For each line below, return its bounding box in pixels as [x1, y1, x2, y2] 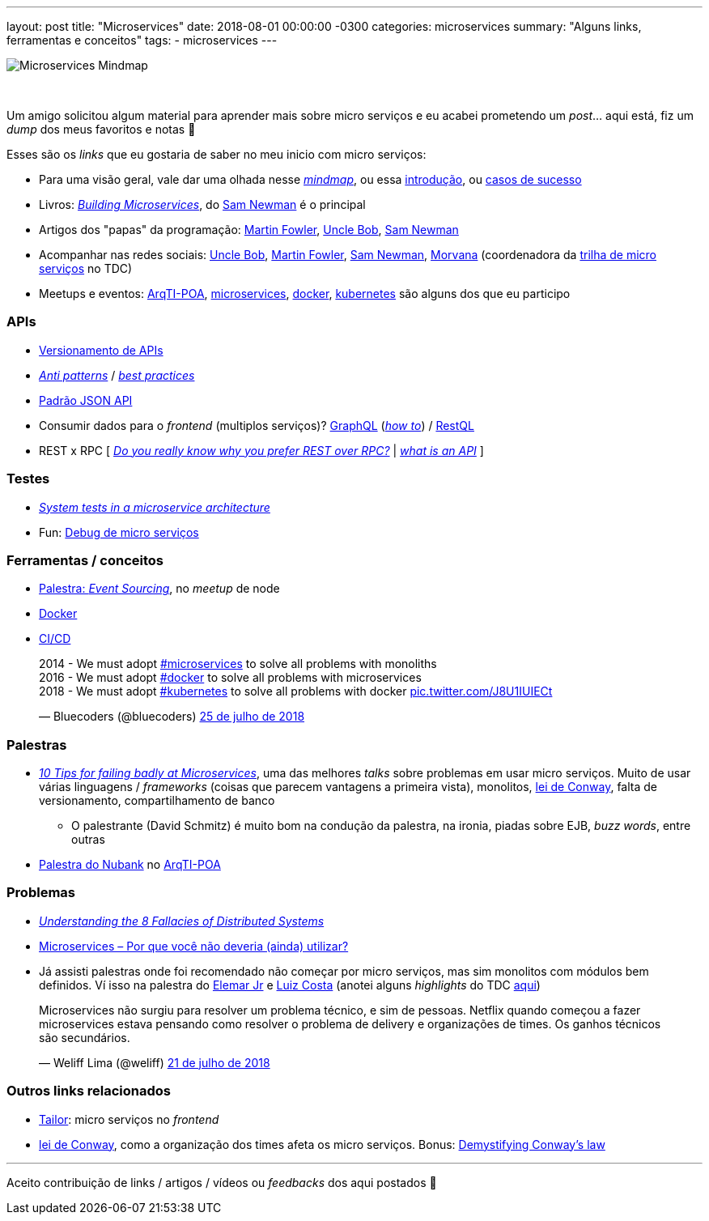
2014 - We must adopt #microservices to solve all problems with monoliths [39, 657, 437, 671]
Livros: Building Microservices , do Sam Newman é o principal [39, 198, 366, 211]
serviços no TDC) [39, 262, 133, 275]
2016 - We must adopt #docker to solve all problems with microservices [39, 670, 422, 685]
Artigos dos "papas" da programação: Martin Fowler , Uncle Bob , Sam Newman [39, 223, 459, 236]
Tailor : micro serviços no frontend [39, 1112, 219, 1126]
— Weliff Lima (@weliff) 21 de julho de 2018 [39, 1055, 270, 1070]
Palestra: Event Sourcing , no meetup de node [39, 581, 280, 596]
